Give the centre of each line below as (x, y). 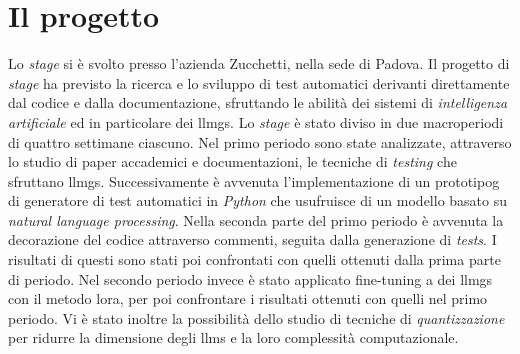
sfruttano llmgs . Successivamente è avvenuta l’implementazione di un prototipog (254, 180)
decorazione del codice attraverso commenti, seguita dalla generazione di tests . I (252, 239)
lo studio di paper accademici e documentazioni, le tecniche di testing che (232, 161)
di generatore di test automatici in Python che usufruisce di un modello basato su (258, 200)
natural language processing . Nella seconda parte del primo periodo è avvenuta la (256, 219)
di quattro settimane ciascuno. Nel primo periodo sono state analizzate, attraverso (260, 141)
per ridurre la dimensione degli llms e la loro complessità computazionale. (233, 337)
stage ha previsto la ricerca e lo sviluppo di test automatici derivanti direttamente (259, 82)
